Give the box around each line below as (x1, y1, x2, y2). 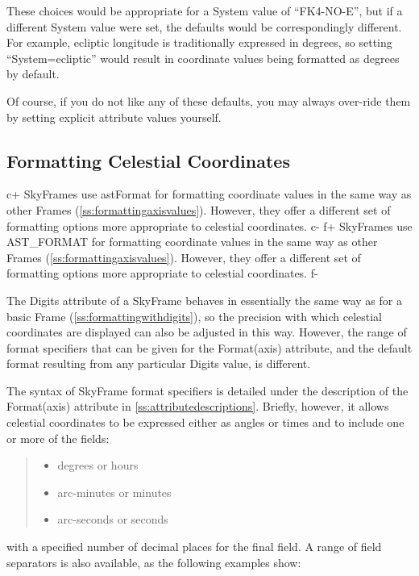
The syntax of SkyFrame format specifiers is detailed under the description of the (6, 382, 409, 399)
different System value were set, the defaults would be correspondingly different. (6, 18, 402, 35)
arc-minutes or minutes (57, 483, 172, 500)
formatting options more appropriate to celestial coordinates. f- (6, 265, 318, 282)
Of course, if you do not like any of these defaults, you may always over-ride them (6, 92, 411, 109)
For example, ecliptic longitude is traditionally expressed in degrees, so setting (6, 34, 392, 51)
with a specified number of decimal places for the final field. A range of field (6, 538, 382, 555)
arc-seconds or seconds (57, 511, 168, 528)
